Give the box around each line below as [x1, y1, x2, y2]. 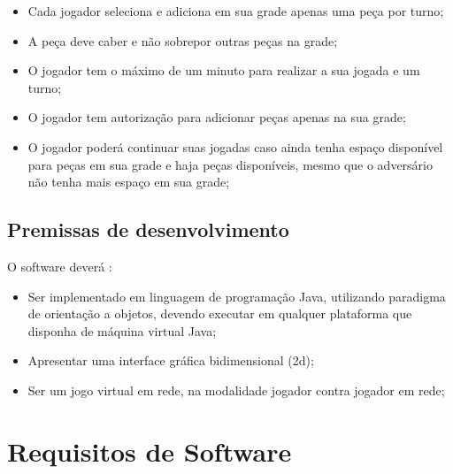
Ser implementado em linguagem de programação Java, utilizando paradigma [27, 287, 446, 305]
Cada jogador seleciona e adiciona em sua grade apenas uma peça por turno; [27, 2, 444, 19]
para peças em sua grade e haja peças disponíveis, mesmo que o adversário [27, 155, 433, 173]
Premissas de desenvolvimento [7, 216, 289, 243]
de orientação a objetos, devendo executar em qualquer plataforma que [27, 304, 412, 323]
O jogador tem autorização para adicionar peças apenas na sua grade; [27, 108, 406, 126]
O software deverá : [7, 256, 112, 275]
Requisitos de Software [7, 432, 292, 469]
